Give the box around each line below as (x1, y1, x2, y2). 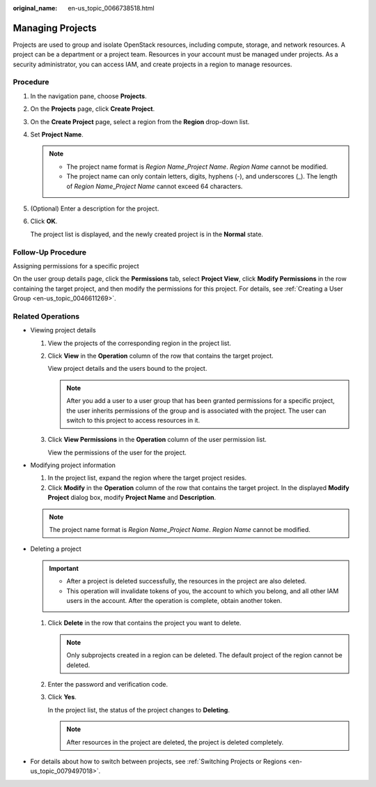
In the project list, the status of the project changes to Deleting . (47, 705, 230, 714)
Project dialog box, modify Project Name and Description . (47, 494, 216, 502)
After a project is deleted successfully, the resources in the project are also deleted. (66, 577, 307, 586)
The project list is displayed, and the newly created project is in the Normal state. (30, 230, 264, 238)
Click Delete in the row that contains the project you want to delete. (47, 619, 242, 627)
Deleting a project (30, 544, 81, 553)
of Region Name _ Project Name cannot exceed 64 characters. (66, 182, 243, 190)
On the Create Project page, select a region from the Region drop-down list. (30, 117, 250, 125)
